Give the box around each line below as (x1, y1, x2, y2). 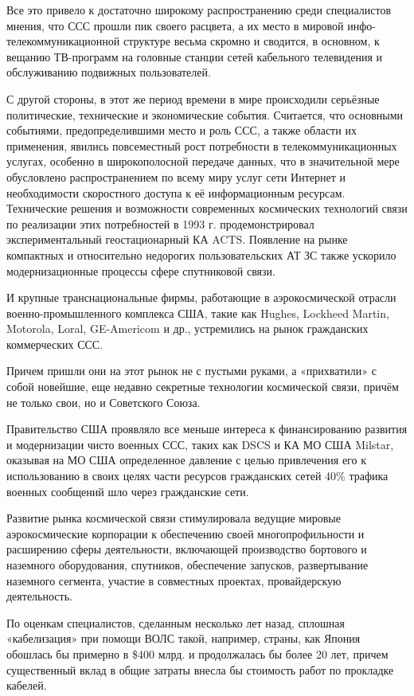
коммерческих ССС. (6, 335, 103, 352)
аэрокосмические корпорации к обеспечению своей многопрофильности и (6, 525, 365, 542)
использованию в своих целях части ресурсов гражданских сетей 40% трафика (6, 467, 389, 484)
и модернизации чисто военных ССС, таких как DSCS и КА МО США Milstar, (6, 436, 394, 452)
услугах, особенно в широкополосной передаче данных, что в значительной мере (6, 153, 400, 170)
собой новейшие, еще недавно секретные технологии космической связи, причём (6, 378, 399, 395)
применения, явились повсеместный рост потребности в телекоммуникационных (6, 137, 397, 154)
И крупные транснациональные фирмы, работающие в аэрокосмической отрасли (6, 289, 396, 306)
